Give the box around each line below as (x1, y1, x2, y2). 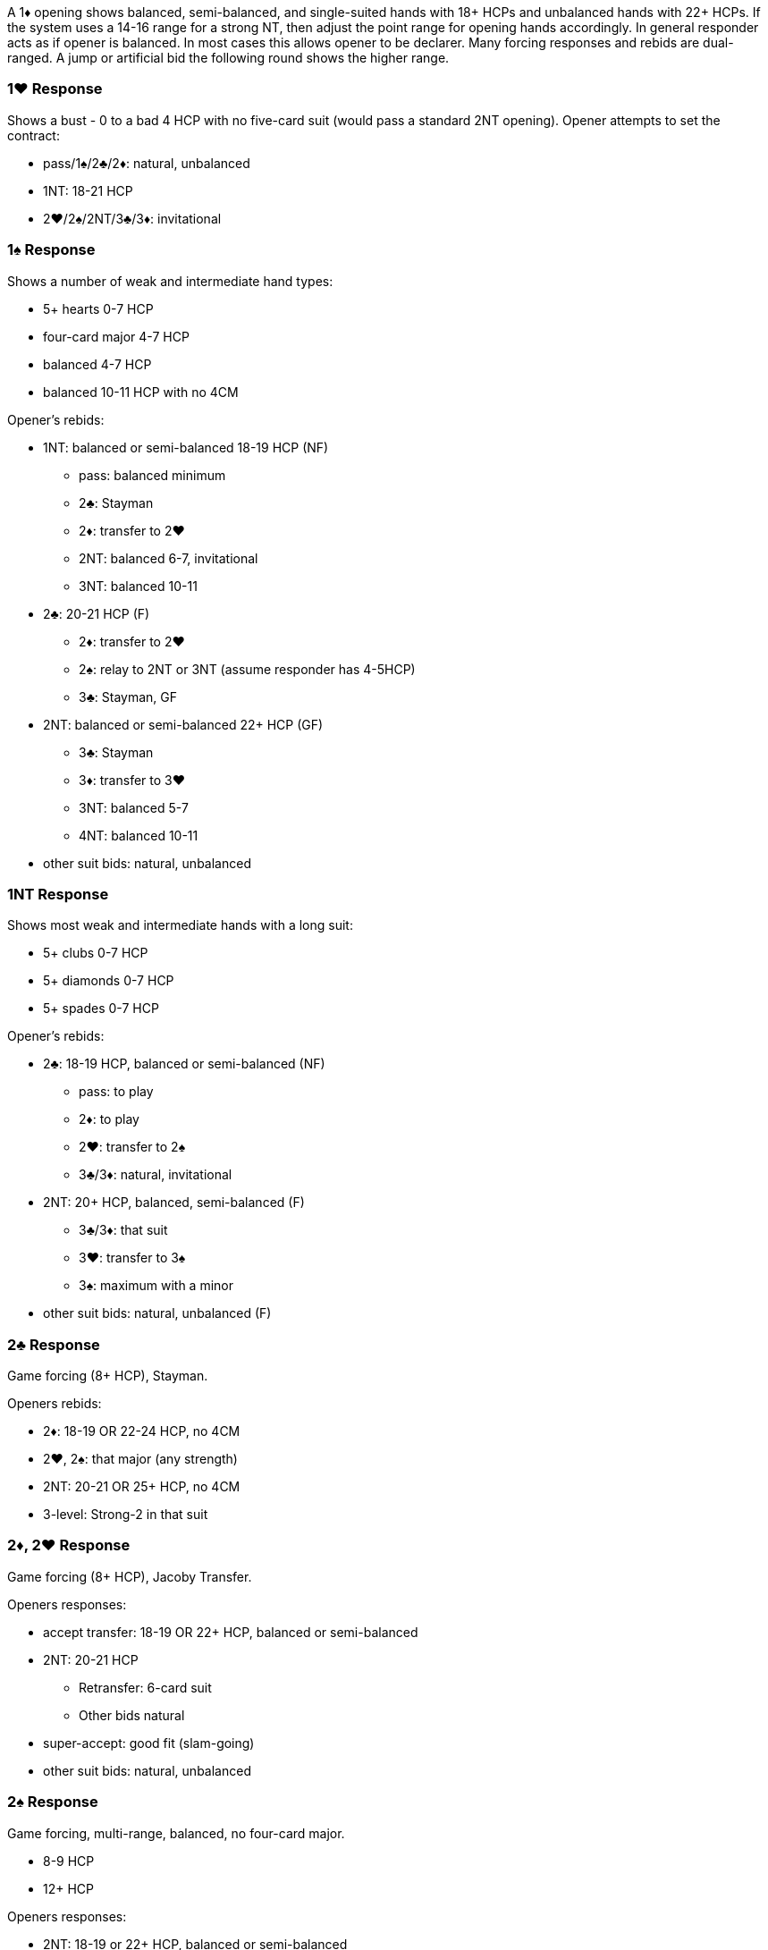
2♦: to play (79, 1111, 139, 1127)
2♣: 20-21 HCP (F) (43, 605, 150, 621)
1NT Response (7, 884, 109, 903)
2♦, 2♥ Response (7, 1536, 131, 1555)
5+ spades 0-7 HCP (43, 1000, 159, 1017)
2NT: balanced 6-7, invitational (79, 550, 258, 566)
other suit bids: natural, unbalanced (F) (43, 1305, 272, 1321)
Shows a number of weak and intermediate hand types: (7, 273, 333, 289)
